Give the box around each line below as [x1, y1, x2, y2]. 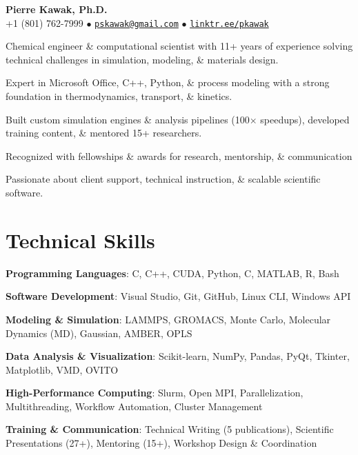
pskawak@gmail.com [95, 19, 179, 29]
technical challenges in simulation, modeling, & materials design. [6, 52, 279, 66]
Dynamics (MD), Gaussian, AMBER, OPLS [6, 325, 192, 340]
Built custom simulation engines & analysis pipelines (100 [6, 112, 250, 126]
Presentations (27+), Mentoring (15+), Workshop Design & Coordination [6, 436, 317, 450]
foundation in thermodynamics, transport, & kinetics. [6, 89, 232, 103]
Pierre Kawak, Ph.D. [6, 2, 108, 16]
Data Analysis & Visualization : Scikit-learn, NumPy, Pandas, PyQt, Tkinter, [6, 349, 350, 363]
